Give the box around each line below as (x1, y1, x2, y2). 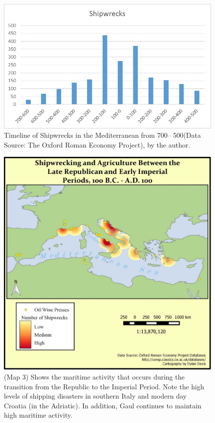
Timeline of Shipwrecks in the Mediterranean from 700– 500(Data (4, 130, 201, 140)
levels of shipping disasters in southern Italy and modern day (4, 391, 187, 401)
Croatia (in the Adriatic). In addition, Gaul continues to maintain (4, 400, 201, 410)
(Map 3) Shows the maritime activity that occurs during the (4, 372, 185, 381)
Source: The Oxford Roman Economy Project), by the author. (4, 140, 191, 150)
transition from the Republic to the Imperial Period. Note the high (4, 381, 204, 391)
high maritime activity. (4, 410, 73, 420)
